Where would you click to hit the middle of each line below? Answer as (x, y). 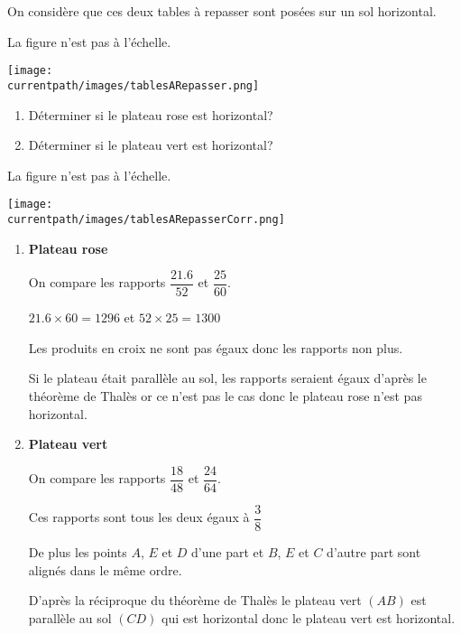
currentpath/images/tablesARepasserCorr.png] (146, 219)
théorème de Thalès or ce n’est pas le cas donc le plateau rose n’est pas (225, 396)
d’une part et (228, 551)
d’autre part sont (374, 551)
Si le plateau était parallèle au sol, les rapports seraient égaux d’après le (227, 378)
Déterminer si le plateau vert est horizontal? (151, 145)
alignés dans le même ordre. (105, 569)
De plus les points (78, 551)
